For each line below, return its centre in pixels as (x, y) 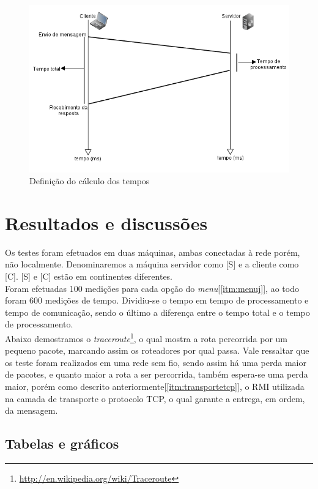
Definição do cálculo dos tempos (90, 181)
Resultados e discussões (106, 222)
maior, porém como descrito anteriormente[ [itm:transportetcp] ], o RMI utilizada (155, 386)
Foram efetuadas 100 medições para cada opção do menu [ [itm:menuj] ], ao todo (152, 288)
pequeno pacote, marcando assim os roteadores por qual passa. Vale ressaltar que (157, 350)
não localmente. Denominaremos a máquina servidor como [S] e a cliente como (152, 264)
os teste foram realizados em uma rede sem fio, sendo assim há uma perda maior (156, 362)
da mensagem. (31, 410)
